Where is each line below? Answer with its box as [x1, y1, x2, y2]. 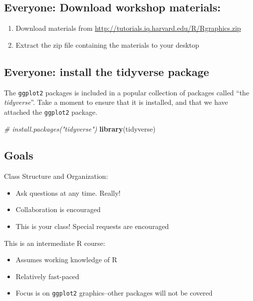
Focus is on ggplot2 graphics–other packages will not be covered [15, 288, 213, 298]
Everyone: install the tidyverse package [4, 64, 209, 79]
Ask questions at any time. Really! [15, 187, 121, 198]
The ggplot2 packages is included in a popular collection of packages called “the [4, 87, 250, 97]
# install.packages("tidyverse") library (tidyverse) [4, 123, 156, 134]
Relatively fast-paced [15, 271, 79, 281]
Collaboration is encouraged [15, 204, 101, 215]
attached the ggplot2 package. [4, 106, 98, 117]
